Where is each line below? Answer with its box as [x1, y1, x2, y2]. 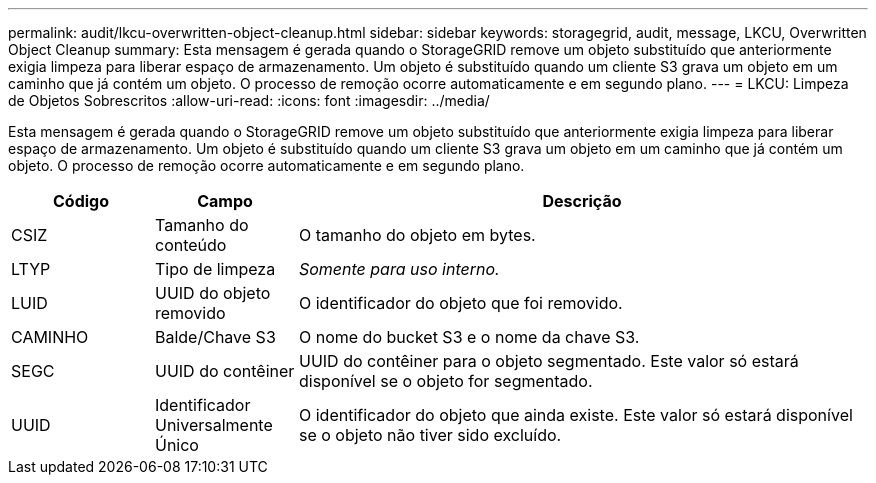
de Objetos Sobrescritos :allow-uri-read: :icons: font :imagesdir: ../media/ [8, 92, 490, 109]
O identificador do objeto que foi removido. [298, 293, 623, 313]
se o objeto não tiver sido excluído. [298, 425, 562, 445]
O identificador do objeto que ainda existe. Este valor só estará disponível [298, 405, 853, 425]
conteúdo [154, 235, 227, 255]
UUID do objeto [154, 283, 271, 303]
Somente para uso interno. [298, 259, 500, 279]
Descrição [542, 191, 622, 211]
